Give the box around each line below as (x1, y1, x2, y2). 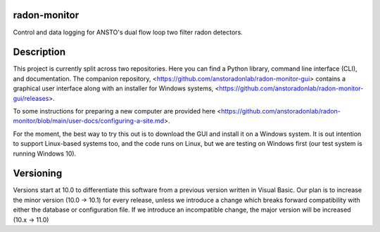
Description (13, 46, 66, 58)
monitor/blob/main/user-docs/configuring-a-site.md (13, 116, 165, 125)
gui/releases (13, 94, 49, 102)
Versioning (13, 168, 63, 179)
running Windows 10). (13, 149, 77, 158)
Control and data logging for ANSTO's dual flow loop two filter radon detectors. (13, 28, 243, 36)
